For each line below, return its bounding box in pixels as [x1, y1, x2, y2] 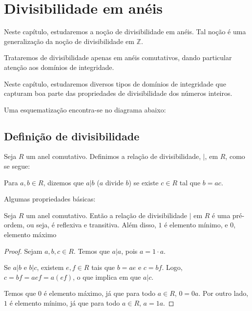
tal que [179, 177, 201, 187]
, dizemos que [43, 177, 84, 187]
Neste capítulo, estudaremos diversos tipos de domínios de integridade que [4, 78, 226, 89]
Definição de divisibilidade [4, 128, 140, 143]
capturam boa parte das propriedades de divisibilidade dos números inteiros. [4, 88, 232, 98]
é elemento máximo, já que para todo [43, 288, 156, 298]
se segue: [4, 161, 30, 171]
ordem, [4, 220, 25, 230]
